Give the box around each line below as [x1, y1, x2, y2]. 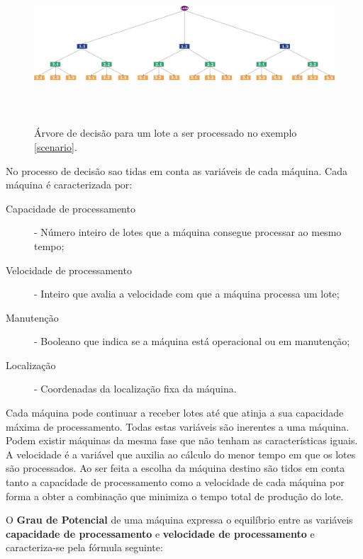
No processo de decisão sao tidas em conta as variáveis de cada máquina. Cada [6, 163, 347, 178]
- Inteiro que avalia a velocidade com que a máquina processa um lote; [34, 286, 340, 301]
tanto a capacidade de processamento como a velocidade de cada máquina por [6, 475, 345, 490]
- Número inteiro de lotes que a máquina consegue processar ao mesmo [34, 225, 342, 239]
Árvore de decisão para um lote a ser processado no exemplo [34, 125, 297, 140]
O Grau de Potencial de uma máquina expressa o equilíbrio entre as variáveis [6, 512, 353, 527]
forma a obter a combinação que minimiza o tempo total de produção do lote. [6, 488, 344, 503]
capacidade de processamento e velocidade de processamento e [6, 526, 315, 541]
